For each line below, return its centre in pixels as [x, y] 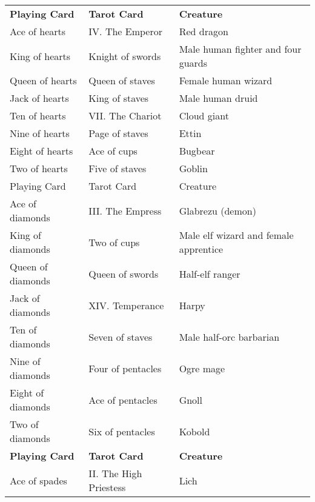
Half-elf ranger [210, 273]
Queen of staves [122, 80]
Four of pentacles [125, 368]
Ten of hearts [38, 115]
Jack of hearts [39, 98]
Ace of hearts [38, 31]
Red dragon [204, 31]
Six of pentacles [122, 431]
